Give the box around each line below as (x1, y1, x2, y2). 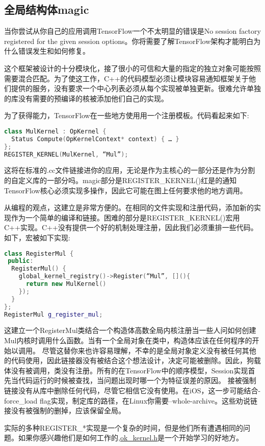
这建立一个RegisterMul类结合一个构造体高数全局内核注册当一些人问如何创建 (4, 325, 256, 336)
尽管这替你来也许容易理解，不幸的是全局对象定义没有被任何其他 (42, 345, 256, 355)
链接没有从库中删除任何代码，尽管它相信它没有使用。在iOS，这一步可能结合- (4, 385, 261, 396)
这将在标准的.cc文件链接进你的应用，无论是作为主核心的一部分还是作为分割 (4, 165, 255, 175)
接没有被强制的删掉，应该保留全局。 (4, 405, 125, 416)
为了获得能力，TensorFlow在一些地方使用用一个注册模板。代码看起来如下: (4, 110, 249, 121)
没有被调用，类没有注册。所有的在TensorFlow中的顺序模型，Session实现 (11, 365, 248, 375)
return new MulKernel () (25, 280, 107, 288)
